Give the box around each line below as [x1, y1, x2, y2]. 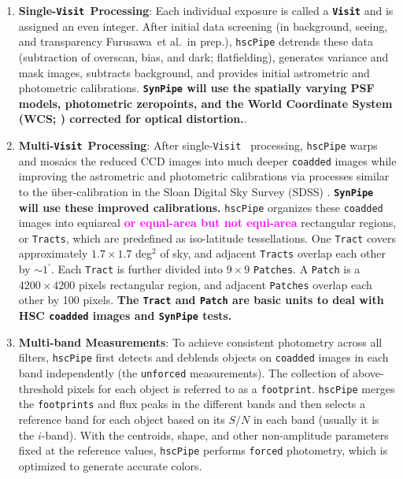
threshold [18, 380, 64, 396]
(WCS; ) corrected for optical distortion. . [18, 110, 247, 127]
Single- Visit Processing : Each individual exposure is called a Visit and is [18, 2, 394, 18]
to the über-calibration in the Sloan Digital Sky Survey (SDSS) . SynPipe [18, 183, 374, 199]
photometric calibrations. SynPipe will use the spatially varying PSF [18, 80, 375, 96]
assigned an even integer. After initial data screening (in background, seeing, [18, 17, 388, 34]
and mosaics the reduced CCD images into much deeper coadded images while [18, 152, 397, 169]
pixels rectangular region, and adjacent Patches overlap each [79, 276, 372, 292]
